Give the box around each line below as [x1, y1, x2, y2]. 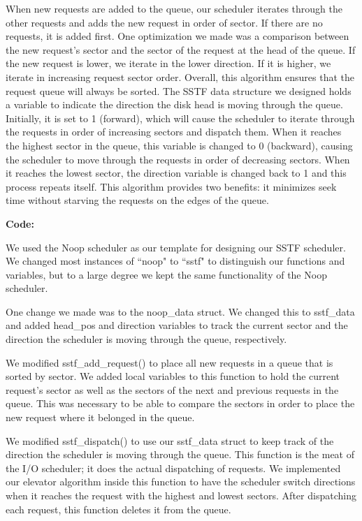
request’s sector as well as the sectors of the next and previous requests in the [6, 382, 339, 397]
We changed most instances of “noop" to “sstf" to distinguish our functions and [6, 254, 345, 268]
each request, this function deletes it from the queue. [6, 501, 231, 516]
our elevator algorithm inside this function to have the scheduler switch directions [6, 474, 356, 489]
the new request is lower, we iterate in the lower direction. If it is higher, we [6, 56, 331, 71]
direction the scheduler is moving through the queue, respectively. [6, 332, 287, 346]
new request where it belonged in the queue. [6, 410, 195, 425]
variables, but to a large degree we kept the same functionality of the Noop [6, 267, 327, 281]
